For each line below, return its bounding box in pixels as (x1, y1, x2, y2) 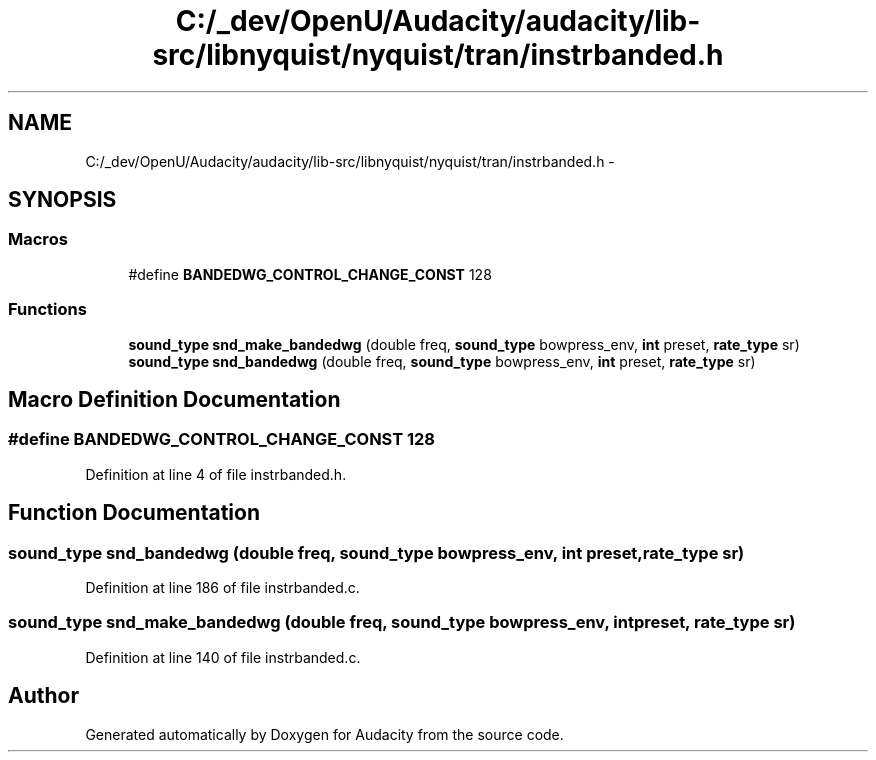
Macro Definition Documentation (8, 386, 341, 412)
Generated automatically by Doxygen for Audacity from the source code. (85, 725, 564, 743)
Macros (8, 229, 68, 250)
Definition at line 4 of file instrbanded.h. (85, 465, 347, 483)
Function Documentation (8, 500, 260, 526)
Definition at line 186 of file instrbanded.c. (85, 579, 360, 596)
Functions (8, 299, 87, 320)
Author (8, 683, 79, 709)
